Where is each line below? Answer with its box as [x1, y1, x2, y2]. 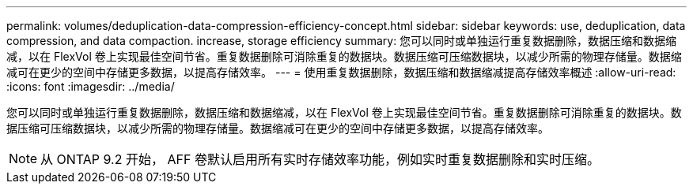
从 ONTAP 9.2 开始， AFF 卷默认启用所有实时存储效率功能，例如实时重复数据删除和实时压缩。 [40, 151, 600, 167]
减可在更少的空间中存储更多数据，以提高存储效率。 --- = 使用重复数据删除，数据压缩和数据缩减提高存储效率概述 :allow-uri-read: [6, 65, 676, 79]
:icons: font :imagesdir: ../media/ [6, 80, 175, 93]
